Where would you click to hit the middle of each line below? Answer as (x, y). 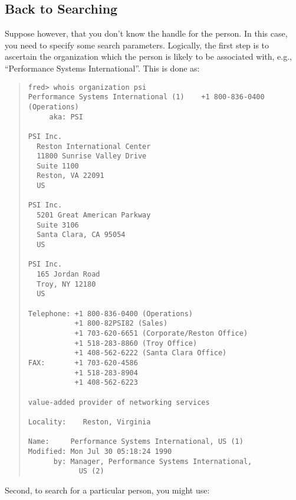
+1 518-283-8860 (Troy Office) (136, 343)
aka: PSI (66, 117)
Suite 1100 (58, 166)
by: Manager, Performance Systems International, (153, 461)
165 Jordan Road (68, 275)
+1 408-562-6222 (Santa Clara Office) (151, 353)
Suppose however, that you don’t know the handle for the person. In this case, (146, 33)
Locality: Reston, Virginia (89, 422)
